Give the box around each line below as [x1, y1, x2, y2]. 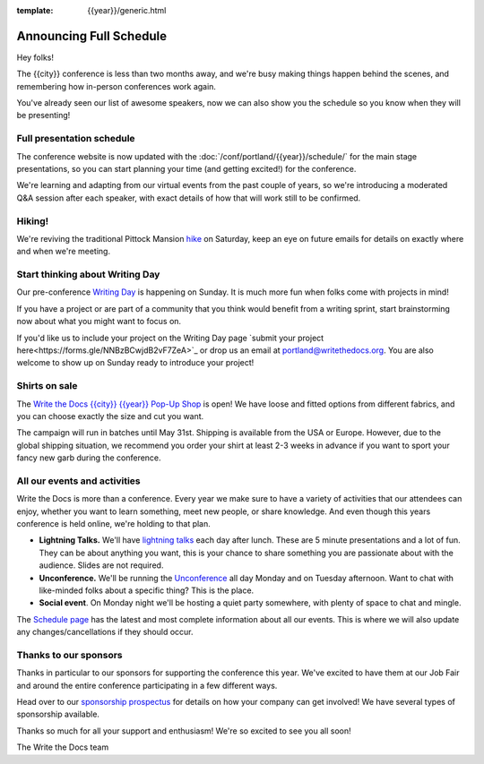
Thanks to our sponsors [16, 648, 123, 661]
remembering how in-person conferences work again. [16, 81, 217, 91]
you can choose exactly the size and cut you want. [16, 410, 204, 421]
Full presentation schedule [16, 133, 135, 145]
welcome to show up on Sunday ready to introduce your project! [16, 357, 255, 368]
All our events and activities [16, 475, 141, 487]
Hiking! [16, 215, 49, 227]
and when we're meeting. [16, 246, 111, 257]
